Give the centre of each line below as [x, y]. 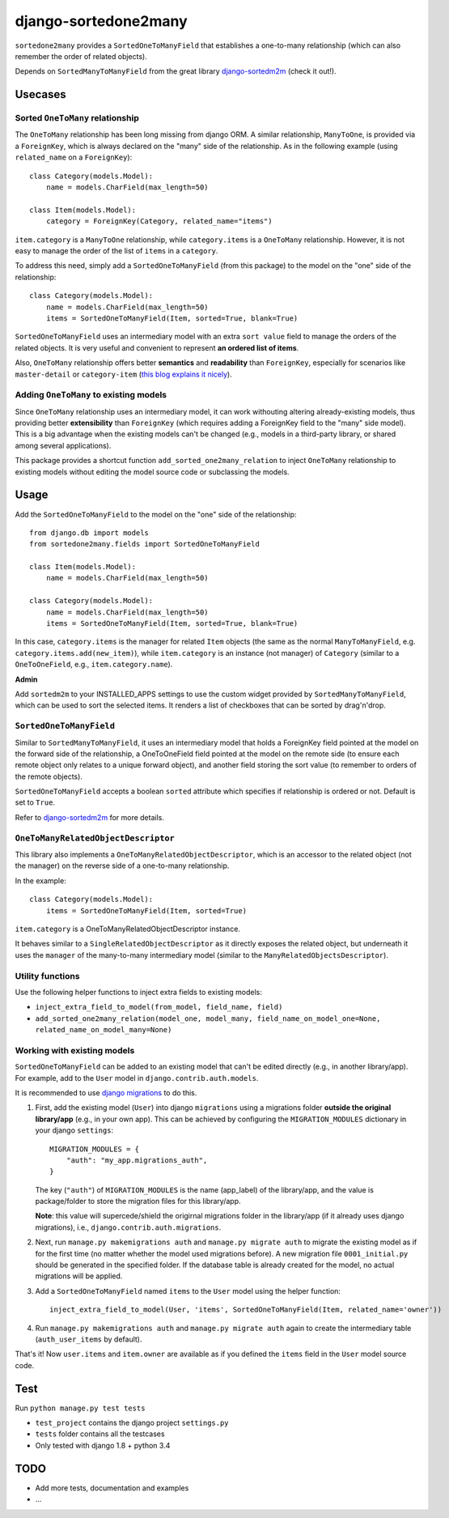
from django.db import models [89, 533]
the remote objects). [49, 776]
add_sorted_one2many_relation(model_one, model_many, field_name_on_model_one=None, [208, 1018]
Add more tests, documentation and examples [112, 1488]
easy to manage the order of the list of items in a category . [116, 251]
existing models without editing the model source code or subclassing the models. [152, 472]
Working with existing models [75, 1050]
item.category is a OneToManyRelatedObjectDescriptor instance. [127, 929]
